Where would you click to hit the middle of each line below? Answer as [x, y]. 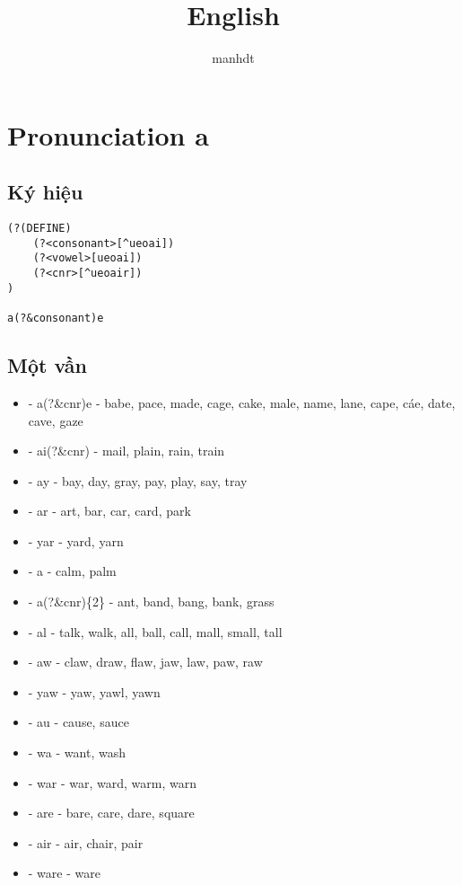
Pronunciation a [108, 134]
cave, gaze [56, 420]
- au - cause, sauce [78, 722]
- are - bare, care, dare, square [111, 813]
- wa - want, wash [77, 752]
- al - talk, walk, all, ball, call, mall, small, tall [155, 631]
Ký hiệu [45, 192]
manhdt [233, 58]
